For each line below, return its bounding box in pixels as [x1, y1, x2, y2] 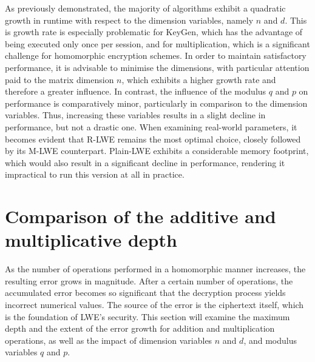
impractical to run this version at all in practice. [5, 168, 185, 181]
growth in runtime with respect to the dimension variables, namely [5, 13, 254, 26]
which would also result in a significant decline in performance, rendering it [5, 156, 285, 169]
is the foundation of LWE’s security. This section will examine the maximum [5, 310, 290, 323]
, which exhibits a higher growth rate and [121, 73, 276, 85]
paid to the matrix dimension [5, 73, 114, 85]
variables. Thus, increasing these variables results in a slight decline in [5, 109, 266, 121]
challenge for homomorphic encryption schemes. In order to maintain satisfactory [5, 49, 307, 62]
